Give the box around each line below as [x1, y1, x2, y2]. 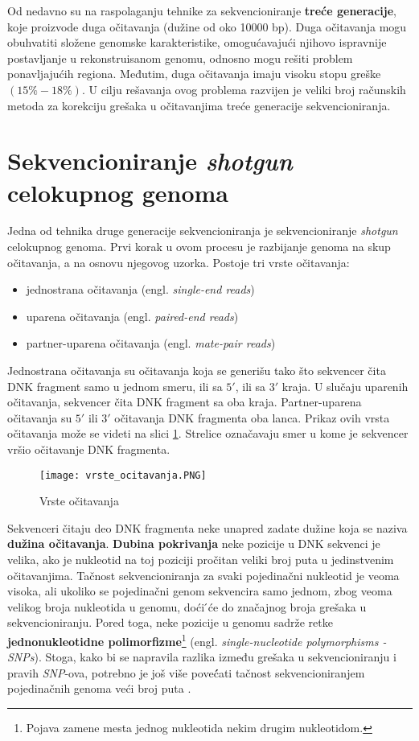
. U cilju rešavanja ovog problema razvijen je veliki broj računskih [81, 80, 406, 97]
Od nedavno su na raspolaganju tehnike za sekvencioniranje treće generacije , [7, 2, 396, 19]
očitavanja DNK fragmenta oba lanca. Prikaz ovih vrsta [114, 409, 390, 426]
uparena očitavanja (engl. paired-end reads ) [26, 307, 239, 324]
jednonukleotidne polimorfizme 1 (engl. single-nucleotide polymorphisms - [7, 631, 387, 649]
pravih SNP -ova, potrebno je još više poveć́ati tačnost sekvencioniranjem [7, 664, 365, 681]
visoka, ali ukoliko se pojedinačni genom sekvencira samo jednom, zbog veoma [7, 583, 392, 599]
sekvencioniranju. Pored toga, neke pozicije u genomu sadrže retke [7, 614, 333, 631]
